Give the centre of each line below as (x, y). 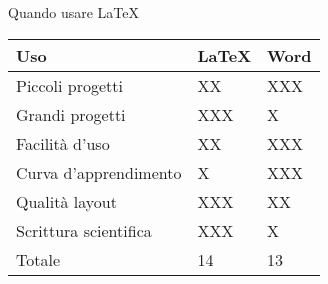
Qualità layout (66, 201)
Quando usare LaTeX (73, 12)
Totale (38, 259)
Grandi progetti (71, 114)
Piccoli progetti (69, 85)
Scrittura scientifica (84, 230)
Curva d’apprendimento (99, 172)
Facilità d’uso (63, 143)
